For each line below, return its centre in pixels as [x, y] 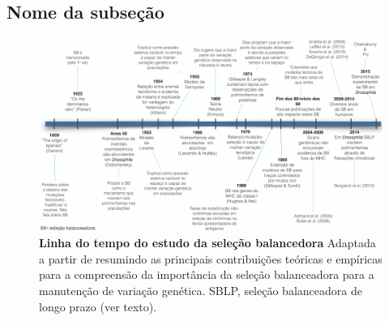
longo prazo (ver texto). [98, 306]
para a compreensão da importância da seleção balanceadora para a [207, 274]
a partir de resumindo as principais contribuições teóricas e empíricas [211, 258]
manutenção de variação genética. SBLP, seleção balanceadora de [201, 291]
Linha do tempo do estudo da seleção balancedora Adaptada [207, 243]
